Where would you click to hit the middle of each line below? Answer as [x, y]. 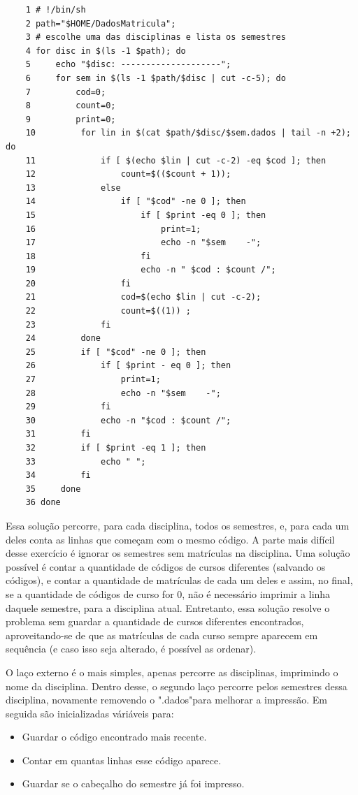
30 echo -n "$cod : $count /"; [128, 420]
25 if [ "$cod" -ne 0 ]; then [116, 352]
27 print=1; [93, 380]
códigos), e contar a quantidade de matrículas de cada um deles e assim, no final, [179, 580]
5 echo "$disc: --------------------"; [128, 65]
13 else [73, 188]
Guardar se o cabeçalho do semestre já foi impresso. [133, 783]
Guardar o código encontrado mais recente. [114, 737]
